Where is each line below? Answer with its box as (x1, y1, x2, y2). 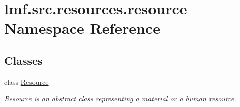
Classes (4, 52, 43, 68)
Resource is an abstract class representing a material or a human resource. (4, 93, 236, 104)
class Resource (4, 76, 49, 87)
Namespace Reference (4, 18, 160, 39)
